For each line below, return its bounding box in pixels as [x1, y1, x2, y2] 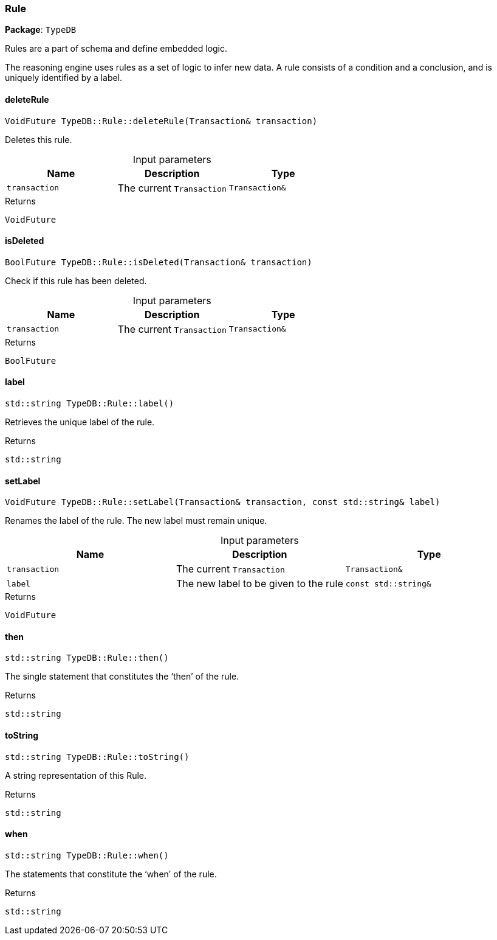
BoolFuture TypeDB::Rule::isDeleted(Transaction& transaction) [5, 257, 312, 267]
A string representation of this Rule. [5, 770, 147, 781]
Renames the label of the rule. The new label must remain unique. [5, 515, 267, 526]
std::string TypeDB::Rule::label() [5, 399, 174, 409]
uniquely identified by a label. [5, 72, 123, 83]
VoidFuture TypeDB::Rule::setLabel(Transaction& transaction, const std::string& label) [5, 497, 440, 507]
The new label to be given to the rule [176, 577, 343, 590]
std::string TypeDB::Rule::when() [5, 850, 169, 860]
